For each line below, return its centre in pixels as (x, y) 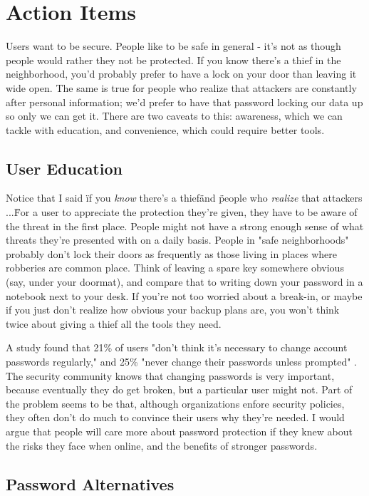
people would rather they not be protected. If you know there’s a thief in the (173, 60)
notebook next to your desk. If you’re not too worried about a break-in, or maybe (184, 295)
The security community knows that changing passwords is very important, (170, 375)
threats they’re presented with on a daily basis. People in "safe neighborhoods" (177, 240)
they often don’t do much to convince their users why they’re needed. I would (175, 417)
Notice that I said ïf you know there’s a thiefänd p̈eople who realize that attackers (184, 198)
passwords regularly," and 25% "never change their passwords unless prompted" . (181, 362)
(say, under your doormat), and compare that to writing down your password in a (184, 282)
